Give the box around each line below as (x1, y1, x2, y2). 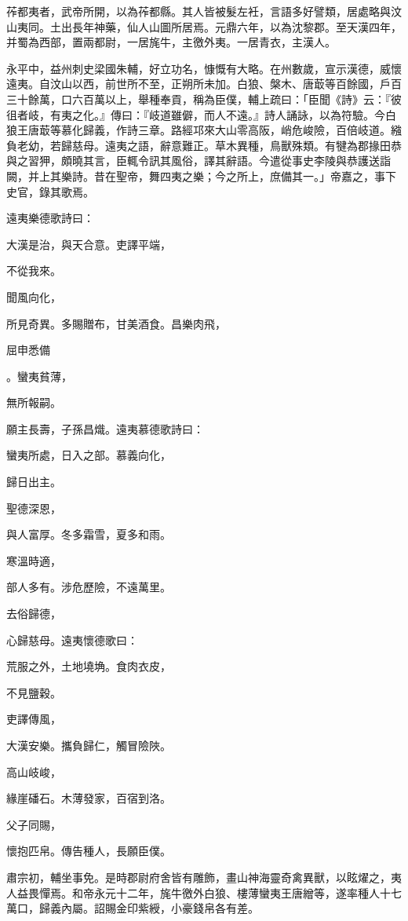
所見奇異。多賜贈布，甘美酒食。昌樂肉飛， (6, 315, 226, 331)
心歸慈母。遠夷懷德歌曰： (6, 631, 138, 648)
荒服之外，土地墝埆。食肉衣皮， (6, 658, 171, 674)
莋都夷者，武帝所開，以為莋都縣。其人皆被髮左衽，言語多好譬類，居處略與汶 (6, 3, 402, 19)
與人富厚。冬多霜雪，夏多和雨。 (6, 526, 171, 543)
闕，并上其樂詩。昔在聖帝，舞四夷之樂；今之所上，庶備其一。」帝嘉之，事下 (6, 167, 396, 184)
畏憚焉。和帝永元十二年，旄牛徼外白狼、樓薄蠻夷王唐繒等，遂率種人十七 (27, 884, 402, 901)
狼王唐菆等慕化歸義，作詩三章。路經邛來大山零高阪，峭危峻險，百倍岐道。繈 (6, 122, 402, 138)
